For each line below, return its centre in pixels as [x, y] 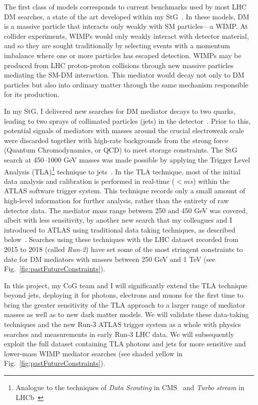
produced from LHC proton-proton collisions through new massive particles [119, 65]
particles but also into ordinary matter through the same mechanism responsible [126, 84]
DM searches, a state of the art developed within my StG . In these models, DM [127, 16]
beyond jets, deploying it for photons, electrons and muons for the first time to [124, 295]
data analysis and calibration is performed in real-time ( [89, 181]
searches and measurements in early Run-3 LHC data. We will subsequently [119, 334]
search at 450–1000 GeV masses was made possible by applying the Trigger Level [127, 159]
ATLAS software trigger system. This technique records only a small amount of [125, 191]
